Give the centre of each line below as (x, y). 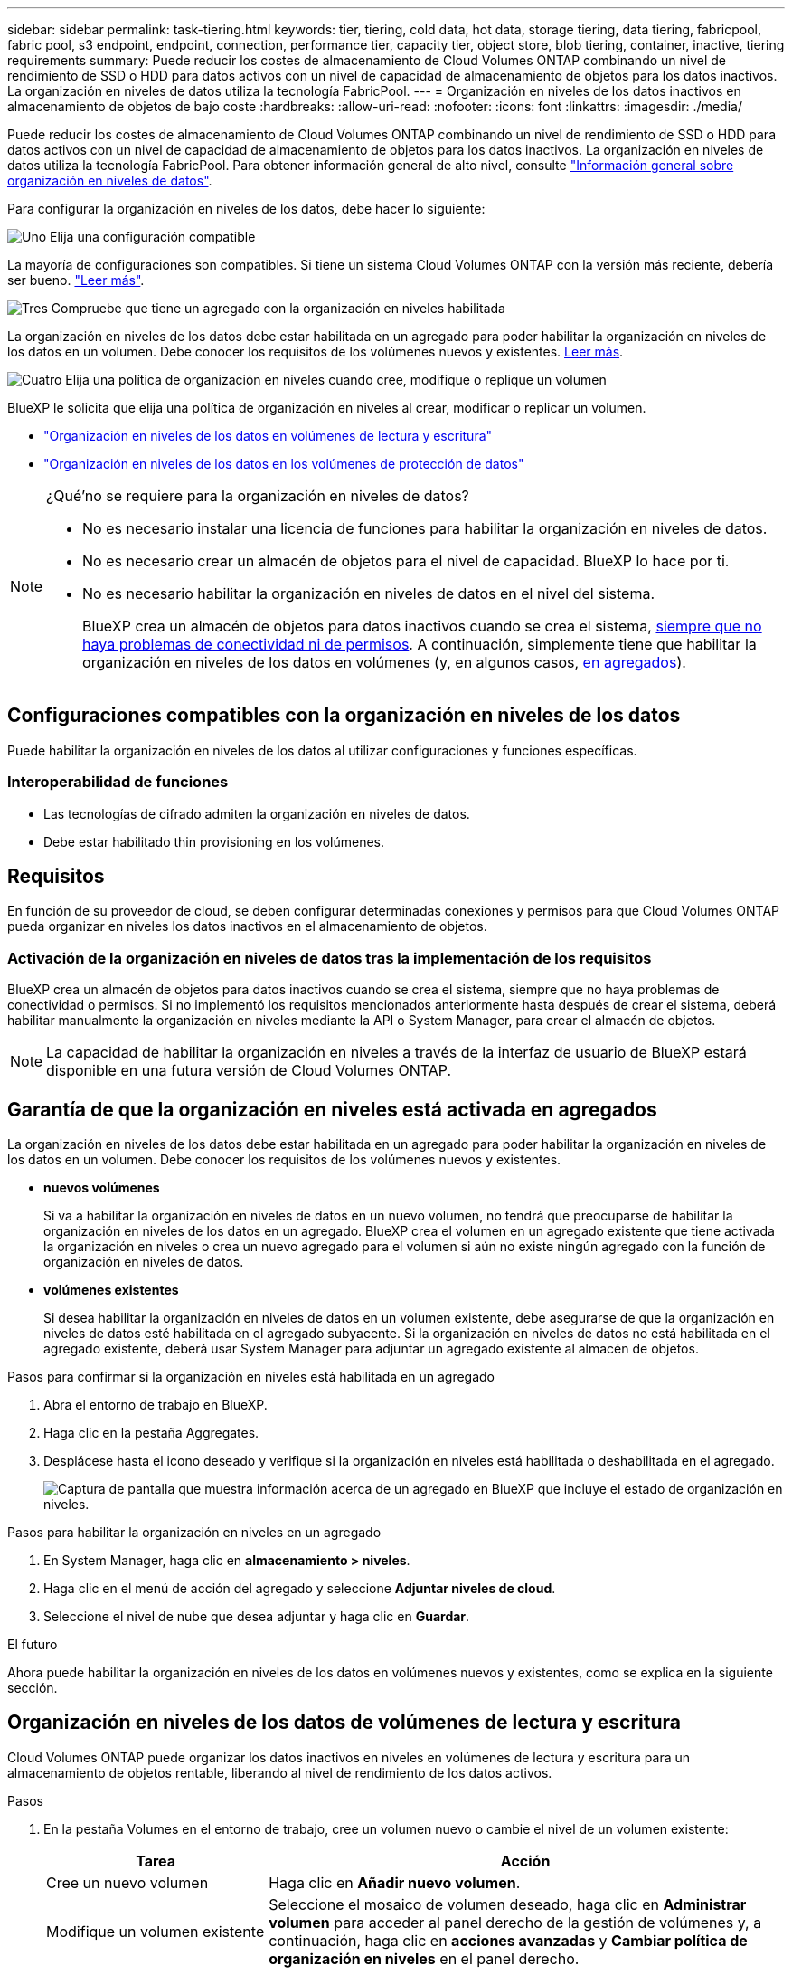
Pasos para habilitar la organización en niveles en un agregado (194, 1533)
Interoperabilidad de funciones (118, 782)
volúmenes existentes (111, 1290)
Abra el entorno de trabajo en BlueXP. (156, 1405)
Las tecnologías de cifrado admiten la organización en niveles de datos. (257, 813)
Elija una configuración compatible (153, 237)
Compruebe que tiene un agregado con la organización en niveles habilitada (278, 308)
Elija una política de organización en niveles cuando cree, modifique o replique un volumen (336, 380)
